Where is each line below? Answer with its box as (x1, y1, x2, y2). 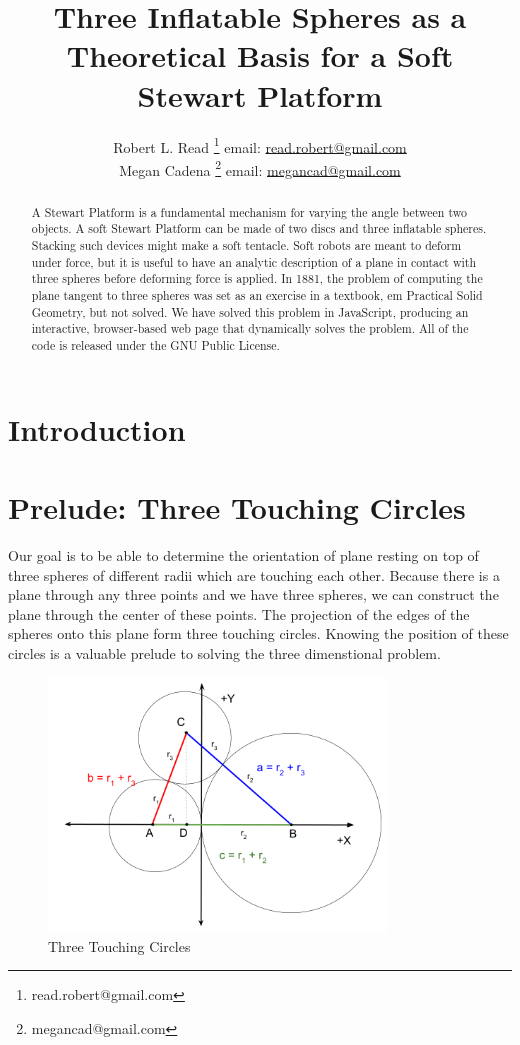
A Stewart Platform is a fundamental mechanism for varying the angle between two (31, 203, 467, 220)
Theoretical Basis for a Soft (66, 35, 454, 76)
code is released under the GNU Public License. (31, 337, 280, 354)
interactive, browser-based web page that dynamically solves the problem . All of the (31, 320, 469, 337)
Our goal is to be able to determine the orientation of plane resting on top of (8, 545, 479, 566)
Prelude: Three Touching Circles (8, 487, 466, 528)
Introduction (8, 408, 186, 449)
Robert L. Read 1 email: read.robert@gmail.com (113, 133, 407, 157)
